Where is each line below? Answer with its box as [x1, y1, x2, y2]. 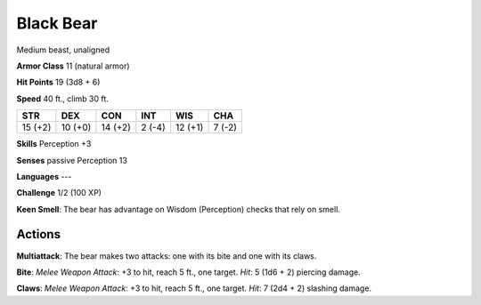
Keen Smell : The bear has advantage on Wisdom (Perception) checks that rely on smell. [16, 204, 340, 214]
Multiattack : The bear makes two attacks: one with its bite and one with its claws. [16, 250, 317, 261]
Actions [16, 227, 61, 242]
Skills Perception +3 [16, 139, 92, 149]
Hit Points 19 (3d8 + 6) [16, 76, 101, 88]
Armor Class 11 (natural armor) [16, 60, 130, 71]
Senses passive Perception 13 [16, 155, 128, 165]
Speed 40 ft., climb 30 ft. [16, 93, 109, 104]
